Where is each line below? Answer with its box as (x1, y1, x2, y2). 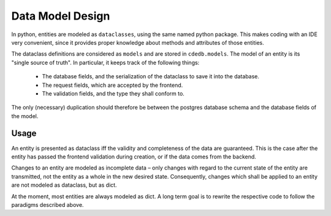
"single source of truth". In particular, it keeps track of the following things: (11, 59, 200, 66)
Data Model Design (11, 9, 110, 23)
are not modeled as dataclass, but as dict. (11, 181, 117, 189)
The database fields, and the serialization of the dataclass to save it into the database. (42, 73, 260, 80)
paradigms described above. (11, 201, 84, 208)
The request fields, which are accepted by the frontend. (42, 81, 183, 89)
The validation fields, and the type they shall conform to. (42, 89, 185, 97)
